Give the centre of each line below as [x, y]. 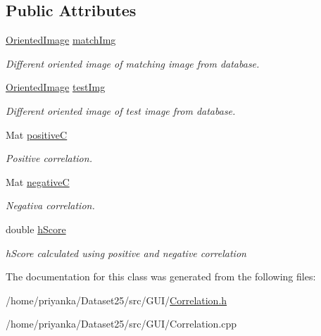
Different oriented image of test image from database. [121, 110]
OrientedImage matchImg [61, 40]
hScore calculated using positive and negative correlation [126, 253]
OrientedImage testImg [56, 87]
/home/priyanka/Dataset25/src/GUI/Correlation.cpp [121, 324]
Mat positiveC [37, 134]
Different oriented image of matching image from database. [133, 63]
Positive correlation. [49, 158]
